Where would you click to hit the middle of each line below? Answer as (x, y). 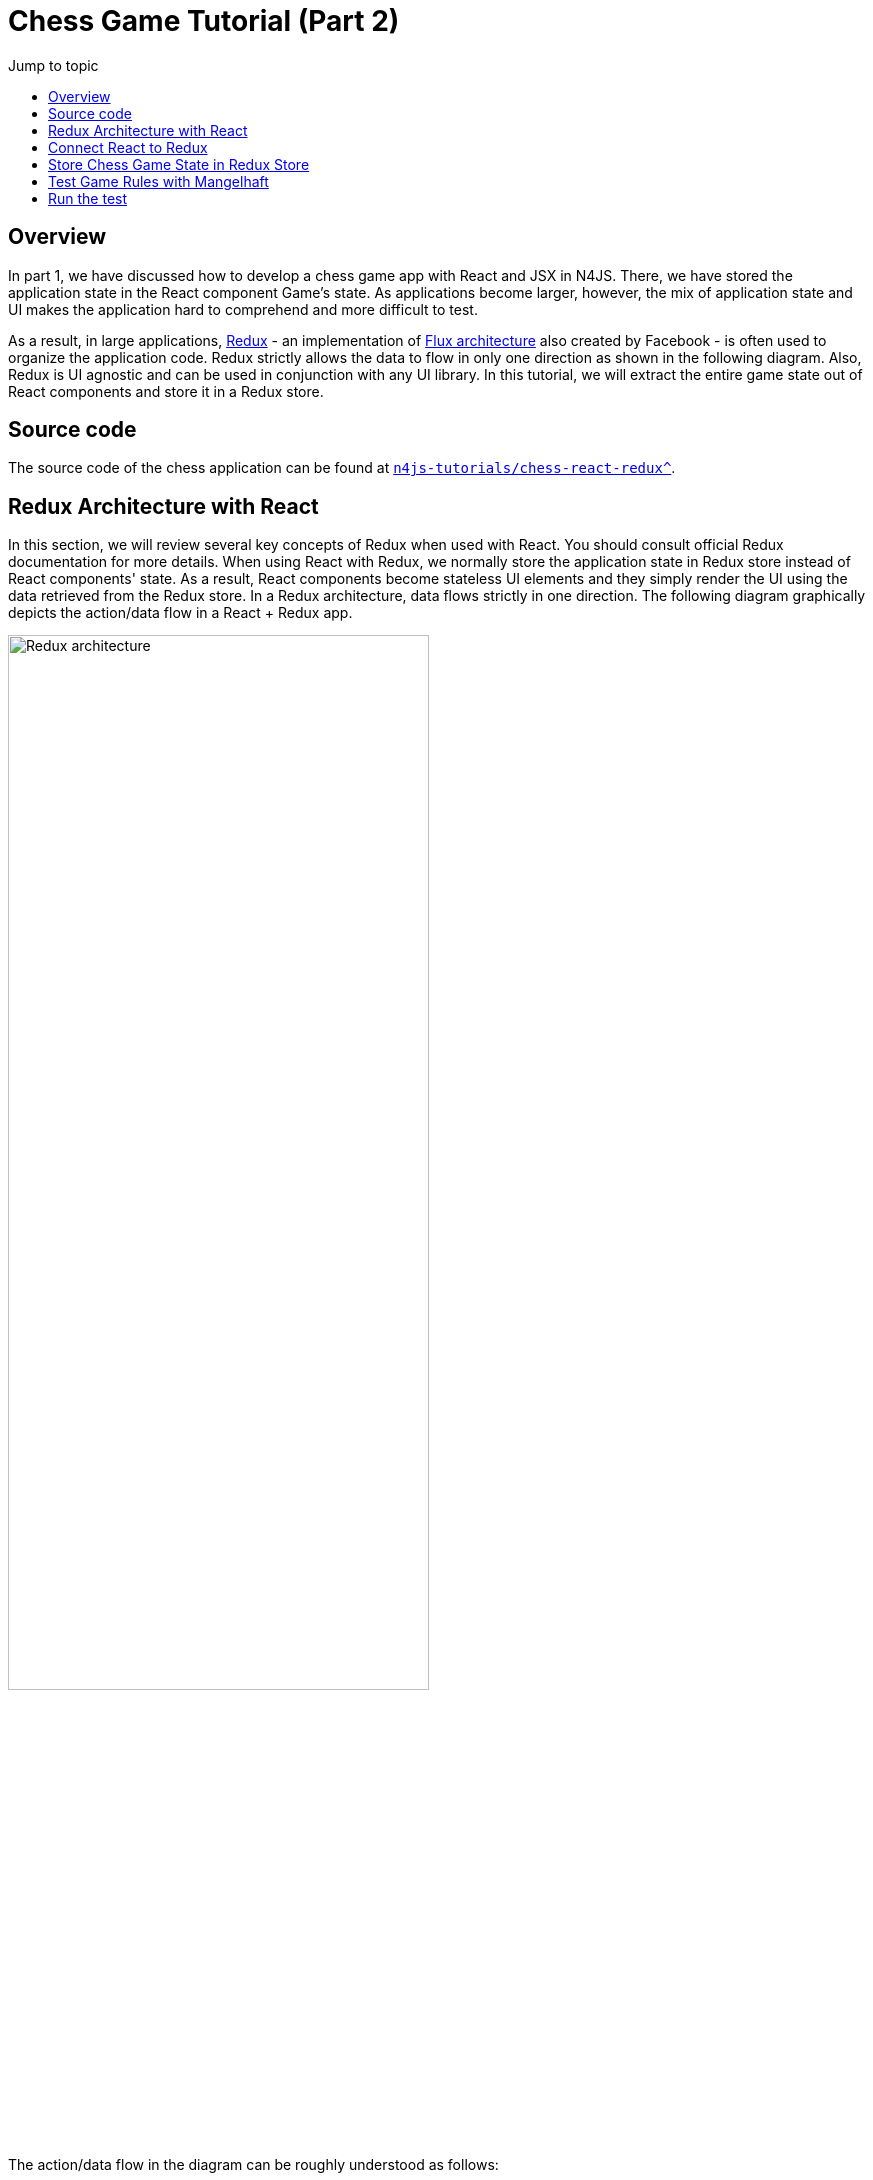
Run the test (88, 198)
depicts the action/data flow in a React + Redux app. (180, 613)
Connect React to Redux (128, 147)
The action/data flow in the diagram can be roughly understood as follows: (253, 2164)
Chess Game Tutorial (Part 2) (204, 21)
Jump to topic (53, 65)
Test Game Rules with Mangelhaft (158, 181)
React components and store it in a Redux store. (166, 391)
